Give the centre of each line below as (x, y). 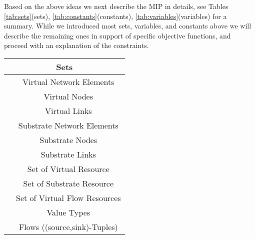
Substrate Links (68, 154)
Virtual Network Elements (68, 81)
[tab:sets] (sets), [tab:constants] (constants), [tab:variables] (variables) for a (115, 16)
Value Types (68, 212)
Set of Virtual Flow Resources (68, 197)
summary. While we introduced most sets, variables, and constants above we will (128, 26)
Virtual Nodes (68, 96)
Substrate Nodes (68, 139)
